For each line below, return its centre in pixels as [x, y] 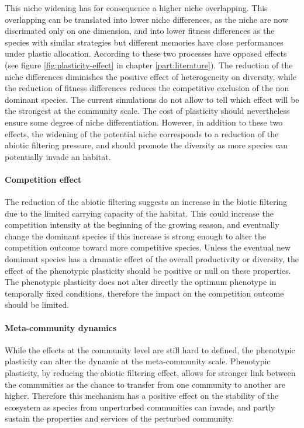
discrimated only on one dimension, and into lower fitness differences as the [140, 31]
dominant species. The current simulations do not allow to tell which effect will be [152, 99]
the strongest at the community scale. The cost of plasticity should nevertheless [147, 111]
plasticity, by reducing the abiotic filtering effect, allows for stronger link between [150, 373]
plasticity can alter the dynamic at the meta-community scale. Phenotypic [138, 361]
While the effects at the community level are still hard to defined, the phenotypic [150, 349]
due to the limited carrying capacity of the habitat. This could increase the [139, 213]
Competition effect [43, 179]
